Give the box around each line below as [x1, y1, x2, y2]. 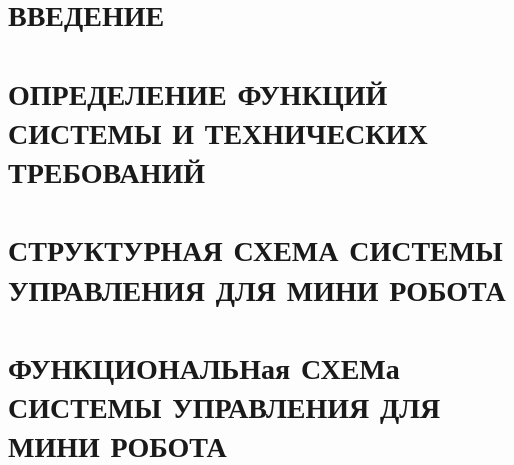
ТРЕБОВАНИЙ [8, 150, 206, 191]
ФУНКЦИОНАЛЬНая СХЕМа [8, 346, 400, 387]
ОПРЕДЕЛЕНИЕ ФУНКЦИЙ [8, 72, 388, 113]
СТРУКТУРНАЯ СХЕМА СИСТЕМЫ [8, 229, 503, 270]
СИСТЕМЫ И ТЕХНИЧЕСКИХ [8, 111, 428, 152]
